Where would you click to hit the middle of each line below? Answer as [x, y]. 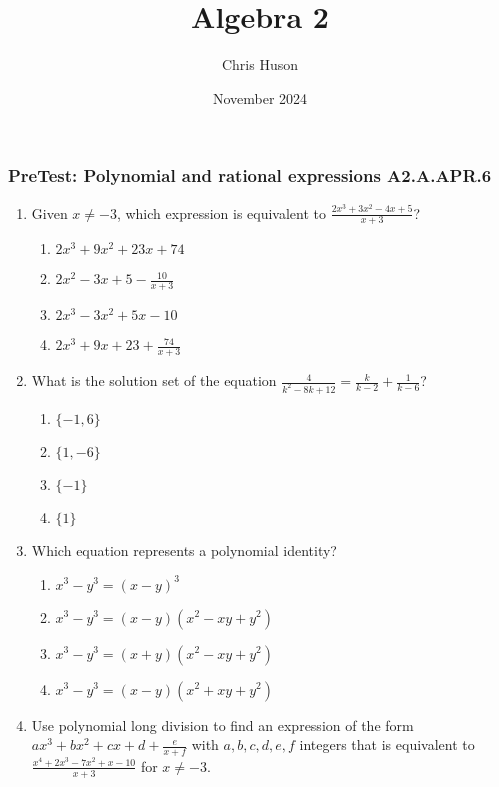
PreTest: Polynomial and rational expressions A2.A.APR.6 [250, 175]
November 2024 [260, 97]
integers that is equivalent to [387, 744]
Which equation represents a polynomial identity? [184, 549]
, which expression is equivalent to [221, 212]
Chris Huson [260, 64]
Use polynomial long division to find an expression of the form [222, 724]
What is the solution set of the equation [154, 380]
